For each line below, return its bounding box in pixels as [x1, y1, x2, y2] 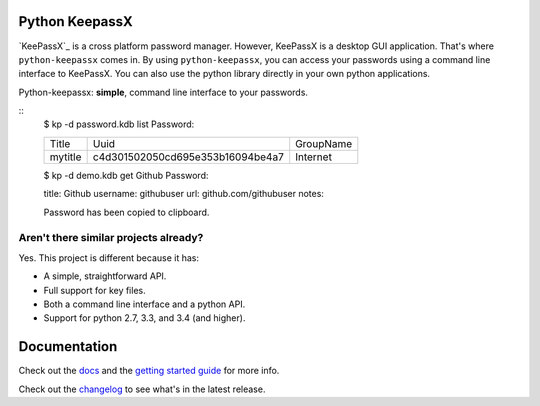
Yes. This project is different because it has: [18, 251, 200, 264]
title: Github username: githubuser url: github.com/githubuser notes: [43, 188, 325, 200]
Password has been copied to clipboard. [43, 206, 210, 218]
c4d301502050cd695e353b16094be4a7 [92, 150, 284, 164]
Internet [295, 150, 332, 164]
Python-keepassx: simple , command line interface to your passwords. [18, 86, 309, 98]
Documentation [18, 338, 118, 355]
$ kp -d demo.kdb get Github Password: [43, 169, 209, 181]
